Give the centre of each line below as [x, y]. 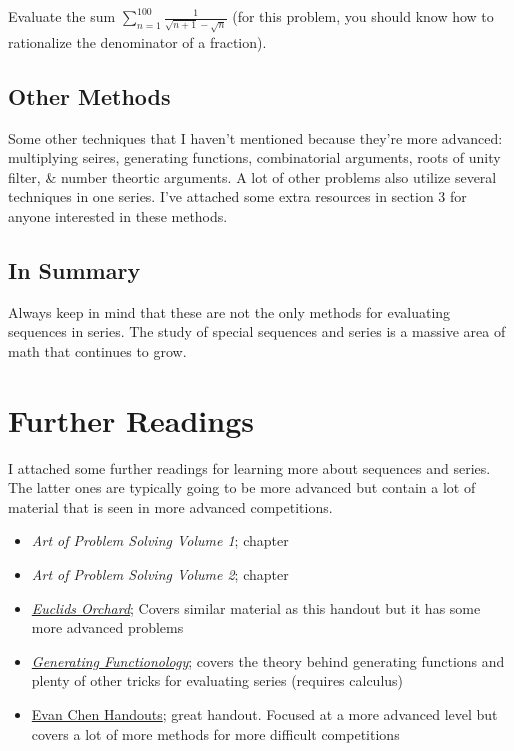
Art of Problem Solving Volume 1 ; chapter [160, 540]
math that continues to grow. [97, 350]
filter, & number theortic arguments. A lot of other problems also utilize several [252, 176]
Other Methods [89, 95]
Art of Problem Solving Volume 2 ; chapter [160, 573]
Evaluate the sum [62, 16]
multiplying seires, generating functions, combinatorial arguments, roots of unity [254, 157]
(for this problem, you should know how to [363, 16]
